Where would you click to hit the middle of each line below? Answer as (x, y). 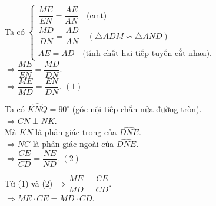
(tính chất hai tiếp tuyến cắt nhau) (146, 54)
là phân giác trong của (76, 132)
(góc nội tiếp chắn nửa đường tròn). (137, 109)
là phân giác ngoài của (73, 144)
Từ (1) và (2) (29, 183)
